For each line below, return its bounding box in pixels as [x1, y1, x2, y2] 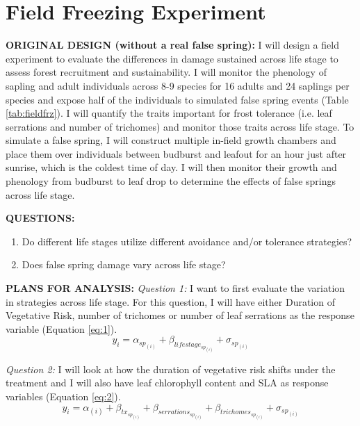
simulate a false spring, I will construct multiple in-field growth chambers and [6, 133, 336, 147]
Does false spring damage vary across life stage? [22, 257, 226, 272]
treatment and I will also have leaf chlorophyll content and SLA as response [6, 375, 329, 390]
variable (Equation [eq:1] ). [6, 321, 117, 336]
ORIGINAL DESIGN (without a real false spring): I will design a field [6, 38, 339, 52]
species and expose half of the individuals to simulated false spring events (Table [6, 92, 349, 106]
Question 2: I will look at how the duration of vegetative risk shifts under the [6, 361, 336, 376]
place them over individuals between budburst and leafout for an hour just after [6, 146, 347, 161]
